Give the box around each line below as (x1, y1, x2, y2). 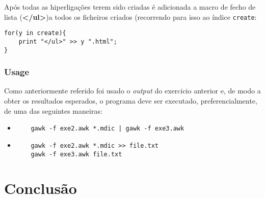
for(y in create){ (4, 29, 66, 37)
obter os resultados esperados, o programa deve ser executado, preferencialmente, (4, 95, 257, 106)
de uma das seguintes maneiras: (4, 105, 102, 116)
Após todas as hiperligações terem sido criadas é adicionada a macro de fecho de (4, 2, 256, 12)
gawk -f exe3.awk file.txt (31, 150, 122, 158)
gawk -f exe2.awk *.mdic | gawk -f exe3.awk (31, 125, 184, 133)
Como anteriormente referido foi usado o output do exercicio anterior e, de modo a (4, 85, 261, 96)
